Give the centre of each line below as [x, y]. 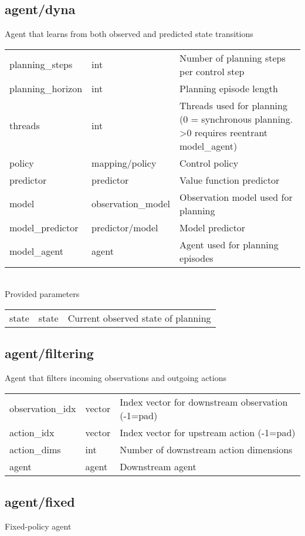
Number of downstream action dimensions [206, 449]
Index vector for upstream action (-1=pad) [208, 432]
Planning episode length [229, 88]
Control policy [209, 163]
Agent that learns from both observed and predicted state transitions [129, 34]
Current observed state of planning [139, 318]
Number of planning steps [233, 58]
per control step [212, 71]
